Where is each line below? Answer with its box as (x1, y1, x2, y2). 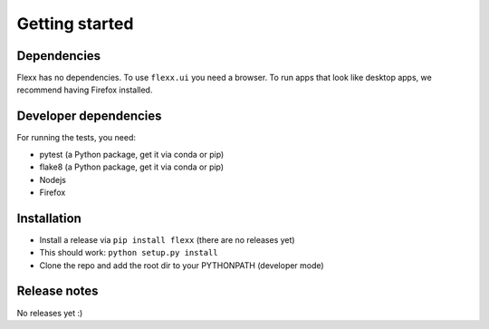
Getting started (16, 14, 134, 34)
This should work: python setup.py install (39, 247, 218, 258)
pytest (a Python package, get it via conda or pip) (39, 149, 225, 160)
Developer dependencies (16, 109, 162, 124)
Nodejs (39, 174, 67, 185)
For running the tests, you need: (16, 132, 136, 143)
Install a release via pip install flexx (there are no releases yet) (39, 234, 295, 245)
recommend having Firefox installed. (16, 84, 153, 95)
